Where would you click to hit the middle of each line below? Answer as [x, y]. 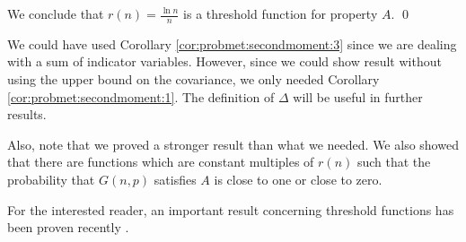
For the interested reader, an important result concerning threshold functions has [231, 209]
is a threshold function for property [281, 13]
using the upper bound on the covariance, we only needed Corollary [193, 79]
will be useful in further [358, 96]
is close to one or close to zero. [298, 179]
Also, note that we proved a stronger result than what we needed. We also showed [233, 144]
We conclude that [56, 13]
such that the [394, 162]
